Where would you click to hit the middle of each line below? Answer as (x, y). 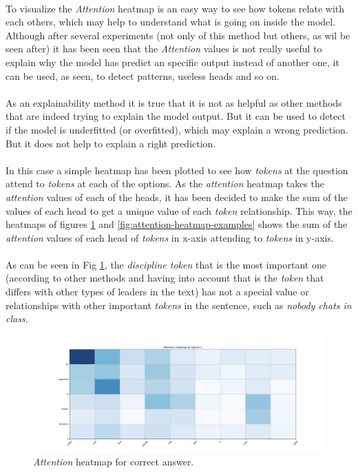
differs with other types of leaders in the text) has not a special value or (157, 292)
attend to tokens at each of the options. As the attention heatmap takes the (165, 183)
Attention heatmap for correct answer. (114, 461)
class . (17, 318)
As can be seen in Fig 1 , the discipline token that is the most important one (166, 264)
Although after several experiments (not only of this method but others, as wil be (178, 35)
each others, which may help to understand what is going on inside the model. (171, 22)
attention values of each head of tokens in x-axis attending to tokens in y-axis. (170, 237)
